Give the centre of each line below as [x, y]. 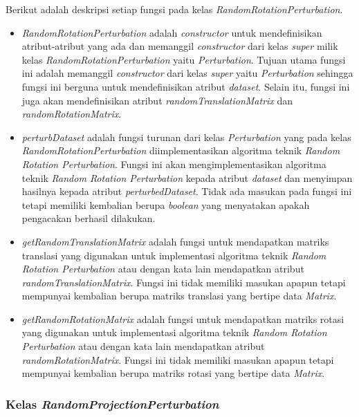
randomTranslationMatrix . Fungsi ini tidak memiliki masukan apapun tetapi [184, 282]
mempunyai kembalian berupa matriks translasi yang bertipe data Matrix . [179, 296]
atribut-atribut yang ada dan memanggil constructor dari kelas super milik [180, 46]
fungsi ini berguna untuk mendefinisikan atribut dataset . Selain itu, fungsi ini [186, 86]
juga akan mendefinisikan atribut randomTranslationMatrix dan [157, 100]
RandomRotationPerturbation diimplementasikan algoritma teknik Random [181, 150]
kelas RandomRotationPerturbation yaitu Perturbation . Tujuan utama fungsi [184, 59]
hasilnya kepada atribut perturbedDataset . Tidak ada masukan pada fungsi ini [187, 191]
